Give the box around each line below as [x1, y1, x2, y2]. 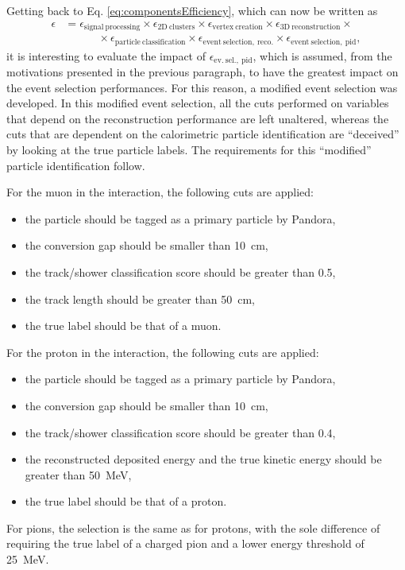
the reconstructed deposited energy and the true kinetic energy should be [25, 451, 382, 467]
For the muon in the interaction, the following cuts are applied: [6, 184, 314, 200]
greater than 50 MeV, [25, 466, 132, 483]
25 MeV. [6, 551, 49, 568]
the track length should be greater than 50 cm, [25, 290, 255, 307]
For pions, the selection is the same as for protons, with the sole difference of [6, 519, 380, 536]
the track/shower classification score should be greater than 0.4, [25, 424, 336, 440]
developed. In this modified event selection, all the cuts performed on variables [6, 95, 389, 111]
